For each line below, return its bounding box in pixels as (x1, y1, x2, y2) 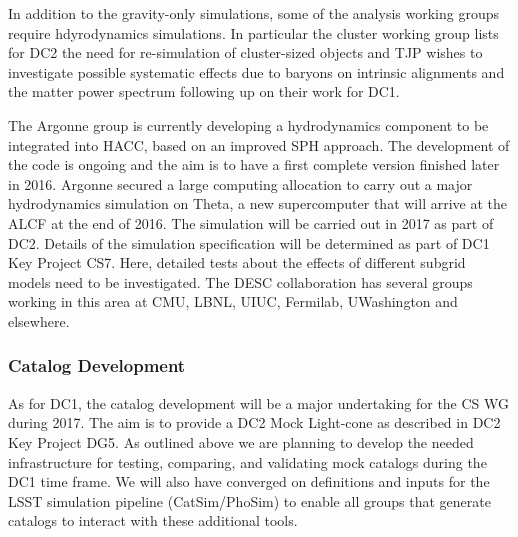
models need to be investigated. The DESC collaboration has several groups (8, 271, 473, 292)
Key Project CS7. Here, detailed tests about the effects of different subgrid (8, 252, 466, 273)
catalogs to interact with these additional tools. (8, 510, 298, 531)
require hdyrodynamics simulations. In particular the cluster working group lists (8, 22, 499, 43)
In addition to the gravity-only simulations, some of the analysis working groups (8, 3, 499, 23)
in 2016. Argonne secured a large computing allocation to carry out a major (8, 173, 473, 194)
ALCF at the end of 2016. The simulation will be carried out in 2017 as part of (8, 212, 494, 233)
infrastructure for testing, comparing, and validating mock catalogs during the (8, 451, 487, 472)
